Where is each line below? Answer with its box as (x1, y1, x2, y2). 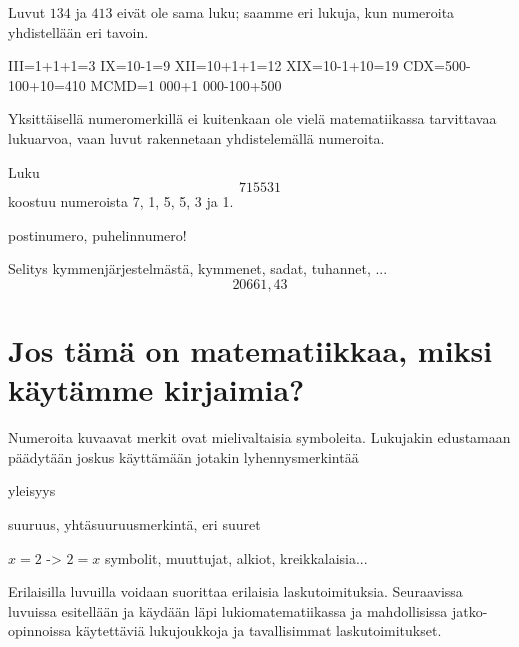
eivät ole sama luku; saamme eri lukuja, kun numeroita (117, 2, 455, 22)
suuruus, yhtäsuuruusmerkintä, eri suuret (8, 514, 261, 535)
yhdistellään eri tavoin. (8, 21, 149, 42)
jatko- (451, 600, 488, 621)
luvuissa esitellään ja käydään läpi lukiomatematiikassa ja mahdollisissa (8, 600, 448, 621)
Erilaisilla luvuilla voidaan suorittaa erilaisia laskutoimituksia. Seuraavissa (8, 581, 463, 602)
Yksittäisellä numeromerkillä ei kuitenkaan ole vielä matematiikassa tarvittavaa (8, 108, 497, 129)
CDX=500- (403, 55, 471, 76)
